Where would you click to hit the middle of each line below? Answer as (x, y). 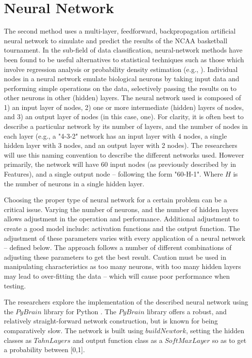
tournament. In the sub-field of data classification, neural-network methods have (123, 50)
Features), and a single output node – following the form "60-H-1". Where (114, 174)
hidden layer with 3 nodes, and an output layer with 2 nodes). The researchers (121, 145)
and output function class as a (118, 340)
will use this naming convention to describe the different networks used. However (124, 154)
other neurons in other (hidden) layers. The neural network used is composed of (123, 98)
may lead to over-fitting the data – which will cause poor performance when (117, 276)
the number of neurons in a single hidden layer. (74, 183)
